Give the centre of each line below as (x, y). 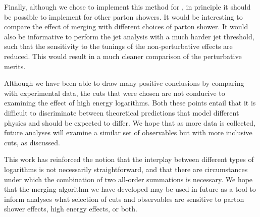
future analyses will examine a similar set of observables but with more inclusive (128, 132)
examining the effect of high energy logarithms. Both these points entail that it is (130, 103)
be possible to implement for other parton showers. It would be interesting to (123, 16)
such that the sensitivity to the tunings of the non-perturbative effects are (118, 46)
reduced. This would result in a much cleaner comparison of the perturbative (123, 56)
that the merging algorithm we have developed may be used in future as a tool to (130, 189)
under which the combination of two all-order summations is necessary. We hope (128, 179)
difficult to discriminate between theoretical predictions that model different (122, 112)
